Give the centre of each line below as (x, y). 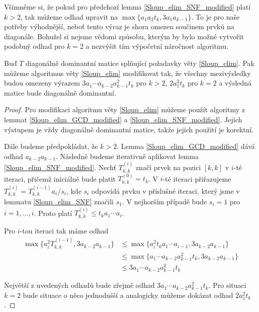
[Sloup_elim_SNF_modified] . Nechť (60, 167)
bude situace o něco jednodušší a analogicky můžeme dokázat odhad (128, 295)
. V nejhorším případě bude (164, 202)
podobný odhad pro (34, 46)
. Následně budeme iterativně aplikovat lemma (127, 156)
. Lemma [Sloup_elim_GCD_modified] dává (186, 146)
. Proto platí (53, 213)
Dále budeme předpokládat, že (51, 146)
